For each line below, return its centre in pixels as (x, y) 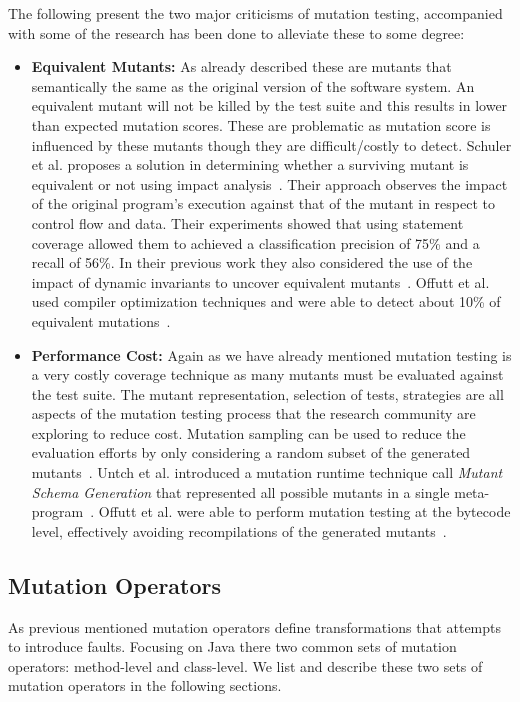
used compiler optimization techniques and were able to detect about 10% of (266, 301)
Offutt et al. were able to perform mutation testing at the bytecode (304, 511)
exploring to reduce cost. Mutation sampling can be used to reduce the (248, 432)
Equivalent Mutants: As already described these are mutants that (241, 66)
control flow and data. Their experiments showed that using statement (247, 222)
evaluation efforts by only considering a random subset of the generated (251, 452)
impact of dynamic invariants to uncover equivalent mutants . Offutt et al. (260, 281)
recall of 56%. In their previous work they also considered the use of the (252, 262)
